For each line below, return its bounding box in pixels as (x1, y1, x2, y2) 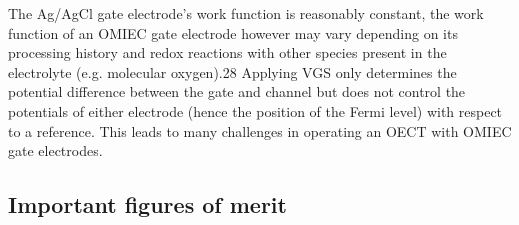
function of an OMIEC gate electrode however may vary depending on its (8, 22, 458, 43)
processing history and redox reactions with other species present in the (8, 42, 447, 63)
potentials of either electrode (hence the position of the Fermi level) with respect (8, 100, 503, 121)
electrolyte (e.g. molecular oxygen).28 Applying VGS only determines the (8, 61, 457, 82)
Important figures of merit (8, 189, 287, 220)
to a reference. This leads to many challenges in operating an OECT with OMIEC (8, 120, 512, 141)
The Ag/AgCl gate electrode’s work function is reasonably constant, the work (8, 3, 484, 23)
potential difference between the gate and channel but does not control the (8, 81, 466, 102)
